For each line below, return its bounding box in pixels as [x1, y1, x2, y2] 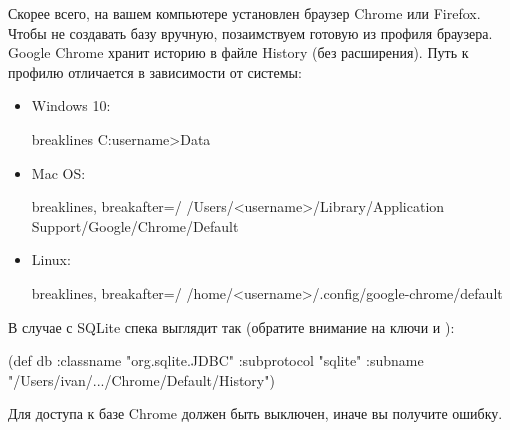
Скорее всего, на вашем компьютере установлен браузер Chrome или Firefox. [8, 3, 481, 23]
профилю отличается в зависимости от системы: [8, 61, 302, 82]
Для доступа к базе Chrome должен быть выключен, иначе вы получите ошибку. [8, 403, 503, 424]
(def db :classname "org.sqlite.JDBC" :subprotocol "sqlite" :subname [8, 350, 424, 371]
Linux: [31, 249, 71, 270]
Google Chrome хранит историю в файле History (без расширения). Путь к [8, 42, 469, 63]
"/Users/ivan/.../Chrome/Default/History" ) [8, 369, 275, 390]
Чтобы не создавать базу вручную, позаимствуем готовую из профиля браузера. [8, 22, 493, 43]
